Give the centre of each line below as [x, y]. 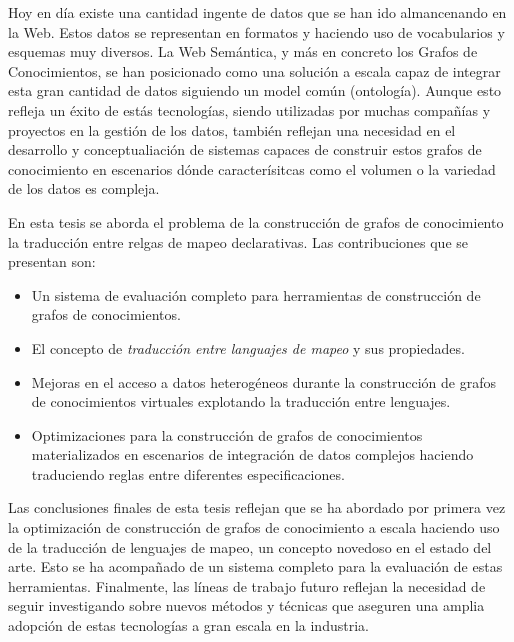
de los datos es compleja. [84, 188]
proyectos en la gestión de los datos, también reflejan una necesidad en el [232, 129]
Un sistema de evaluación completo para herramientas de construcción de [256, 294]
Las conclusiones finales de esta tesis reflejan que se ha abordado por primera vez [257, 507]
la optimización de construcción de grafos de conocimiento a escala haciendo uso [254, 527]
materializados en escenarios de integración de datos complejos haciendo [252, 454]
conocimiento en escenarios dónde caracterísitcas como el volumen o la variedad [252, 168]
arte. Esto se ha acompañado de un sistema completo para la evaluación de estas [255, 566]
